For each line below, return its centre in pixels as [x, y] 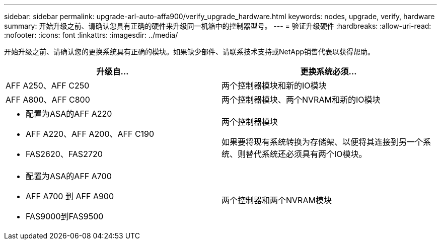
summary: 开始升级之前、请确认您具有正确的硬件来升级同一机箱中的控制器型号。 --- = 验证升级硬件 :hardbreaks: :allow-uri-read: [218, 26]
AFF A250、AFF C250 [48, 86]
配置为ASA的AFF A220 [69, 114]
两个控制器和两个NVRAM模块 [277, 200]
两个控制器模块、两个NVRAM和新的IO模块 [301, 100]
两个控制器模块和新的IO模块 [274, 86]
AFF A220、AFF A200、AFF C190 [90, 134]
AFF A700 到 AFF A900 [70, 196]
